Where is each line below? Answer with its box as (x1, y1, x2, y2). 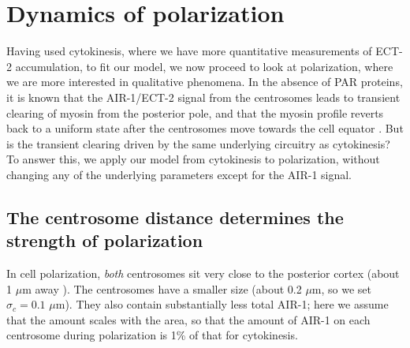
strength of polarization (6, 228, 203, 253)
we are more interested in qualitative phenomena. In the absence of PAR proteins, (6, 73, 403, 90)
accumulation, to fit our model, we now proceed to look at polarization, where (15, 58, 393, 74)
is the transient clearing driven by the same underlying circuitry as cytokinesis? (6, 135, 390, 152)
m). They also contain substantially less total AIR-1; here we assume (55, 296, 389, 312)
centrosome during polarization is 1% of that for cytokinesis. (6, 327, 298, 343)
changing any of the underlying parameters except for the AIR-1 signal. (6, 166, 352, 182)
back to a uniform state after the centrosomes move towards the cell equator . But (6, 120, 404, 137)
